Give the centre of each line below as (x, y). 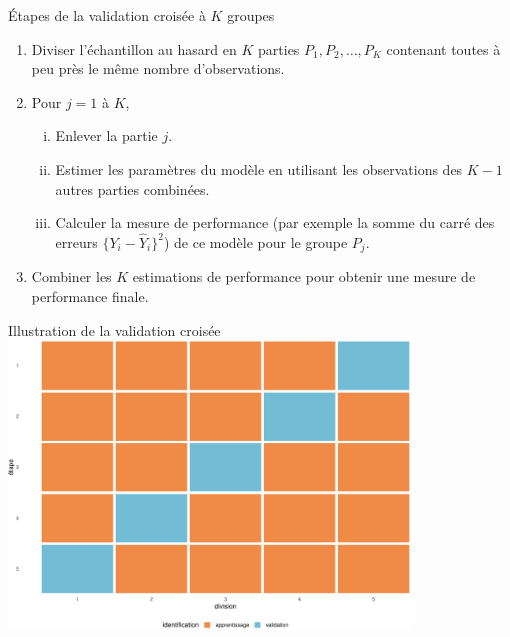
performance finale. (90, 296)
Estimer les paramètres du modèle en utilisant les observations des (259, 168)
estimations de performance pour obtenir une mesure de (304, 276)
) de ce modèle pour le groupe (255, 241)
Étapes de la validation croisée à (107, 15)
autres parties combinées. (132, 188)
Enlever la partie (106, 135)
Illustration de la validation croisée (114, 329)
